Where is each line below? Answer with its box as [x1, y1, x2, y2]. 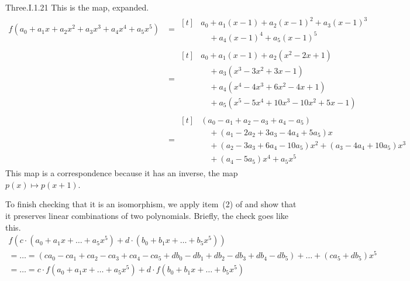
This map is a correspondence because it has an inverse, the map [5, 167, 238, 179]
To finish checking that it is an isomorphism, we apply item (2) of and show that [5, 198, 297, 210]
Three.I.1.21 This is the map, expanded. [5, 1, 149, 13]
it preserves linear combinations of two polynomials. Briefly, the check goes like [5, 209, 289, 221]
